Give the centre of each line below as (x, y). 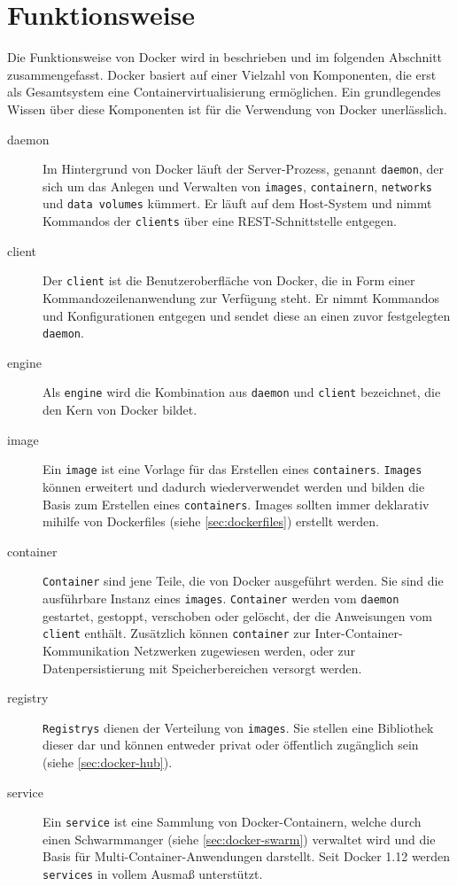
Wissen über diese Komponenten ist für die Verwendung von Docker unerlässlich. (227, 109)
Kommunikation (86, 650)
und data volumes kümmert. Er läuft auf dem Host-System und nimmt (237, 203)
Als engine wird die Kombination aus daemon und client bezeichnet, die (242, 392)
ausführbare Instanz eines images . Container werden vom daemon (221, 598)
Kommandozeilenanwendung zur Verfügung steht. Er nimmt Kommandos (241, 297)
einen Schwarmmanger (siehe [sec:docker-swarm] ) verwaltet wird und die (239, 839)
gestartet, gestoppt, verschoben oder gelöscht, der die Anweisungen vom (237, 615)
